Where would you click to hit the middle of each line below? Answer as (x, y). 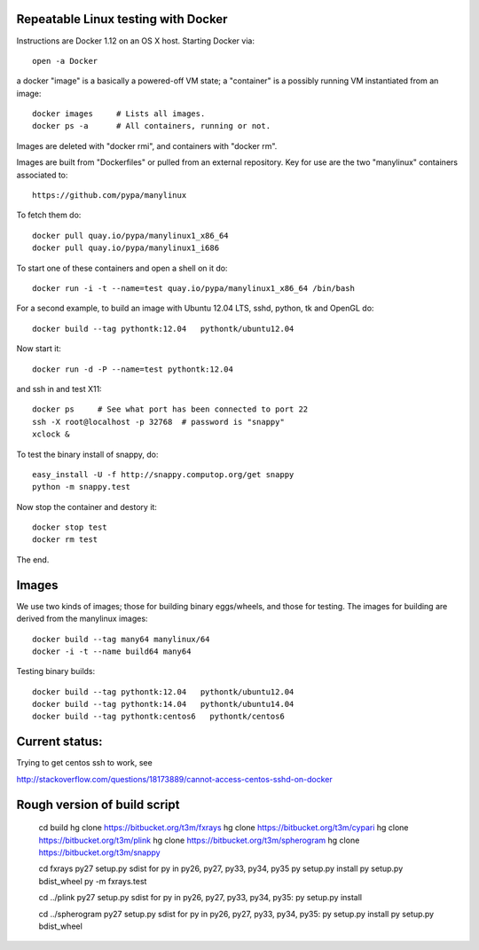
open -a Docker (65, 61)
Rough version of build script (98, 804)
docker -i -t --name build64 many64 (112, 651)
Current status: (59, 742)
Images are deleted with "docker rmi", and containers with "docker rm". (147, 145)
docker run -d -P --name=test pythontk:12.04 (133, 369)
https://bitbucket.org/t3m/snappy (99, 852)
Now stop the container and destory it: (86, 506)
